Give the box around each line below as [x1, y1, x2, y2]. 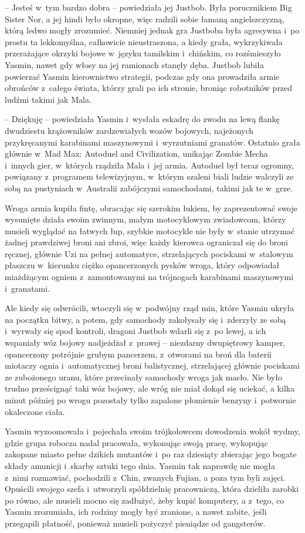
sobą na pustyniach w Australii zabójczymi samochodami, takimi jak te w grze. [5, 181, 293, 194]
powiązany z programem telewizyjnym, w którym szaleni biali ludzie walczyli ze [5, 170, 294, 183]
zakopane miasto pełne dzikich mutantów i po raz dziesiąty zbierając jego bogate [5, 448, 297, 460]
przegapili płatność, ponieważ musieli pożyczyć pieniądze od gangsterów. [5, 517, 266, 529]
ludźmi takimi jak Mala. [5, 93, 91, 105]
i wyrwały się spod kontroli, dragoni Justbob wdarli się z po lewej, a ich [5, 325, 266, 337]
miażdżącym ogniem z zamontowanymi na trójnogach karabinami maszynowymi [5, 271, 294, 283]
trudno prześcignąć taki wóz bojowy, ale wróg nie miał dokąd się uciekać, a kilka [5, 382, 295, 394]
